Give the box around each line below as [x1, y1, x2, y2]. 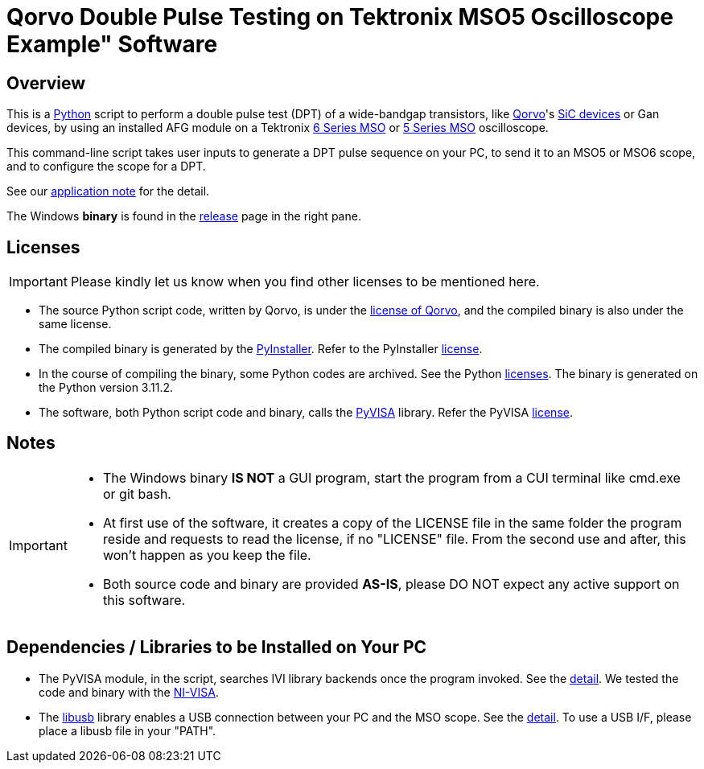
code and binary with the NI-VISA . [39, 685, 219, 699]
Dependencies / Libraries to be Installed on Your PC [6, 637, 427, 658]
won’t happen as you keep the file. [102, 546, 311, 563]
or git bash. [102, 485, 171, 502]
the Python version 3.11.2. [39, 380, 173, 395]
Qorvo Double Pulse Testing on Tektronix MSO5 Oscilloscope [6, 3, 673, 31]
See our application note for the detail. [6, 184, 210, 199]
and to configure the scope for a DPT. [6, 159, 206, 174]
